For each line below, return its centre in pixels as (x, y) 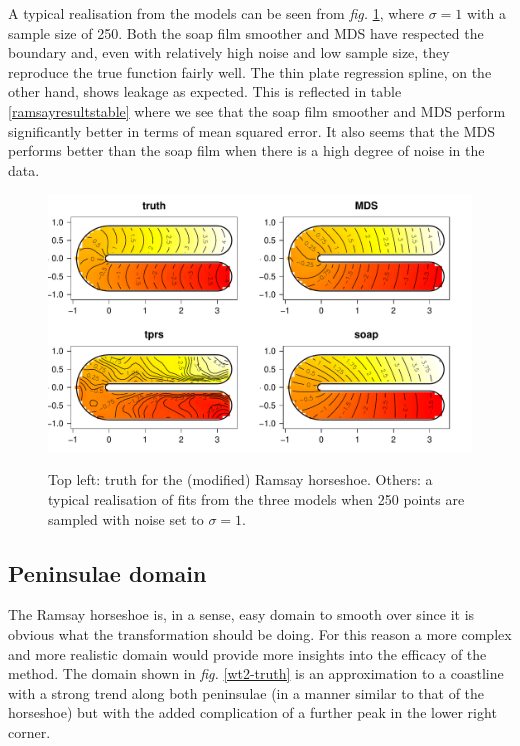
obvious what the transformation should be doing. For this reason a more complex (260, 634)
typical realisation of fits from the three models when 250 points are (256, 499)
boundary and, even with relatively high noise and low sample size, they (229, 52)
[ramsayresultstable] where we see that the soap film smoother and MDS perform (257, 110)
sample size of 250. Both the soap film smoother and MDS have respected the (246, 32)
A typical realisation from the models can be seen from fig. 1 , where (216, 13)
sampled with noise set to (126, 518)
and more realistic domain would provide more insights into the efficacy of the (247, 653)
